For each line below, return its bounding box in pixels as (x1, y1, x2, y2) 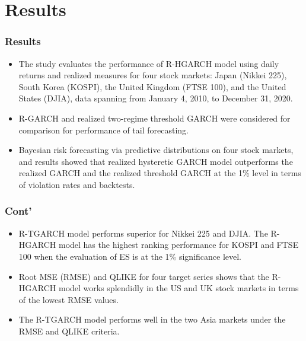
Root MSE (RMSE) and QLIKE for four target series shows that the (18, 270, 269, 282)
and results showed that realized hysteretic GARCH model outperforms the (18, 155, 293, 167)
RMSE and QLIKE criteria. (18, 324, 120, 337)
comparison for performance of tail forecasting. (18, 123, 189, 136)
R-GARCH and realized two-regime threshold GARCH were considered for (18, 111, 291, 124)
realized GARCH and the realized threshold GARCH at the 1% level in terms (18, 167, 301, 179)
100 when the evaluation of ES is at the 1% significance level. (18, 250, 242, 262)
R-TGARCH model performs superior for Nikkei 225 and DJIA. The (18, 227, 268, 239)
